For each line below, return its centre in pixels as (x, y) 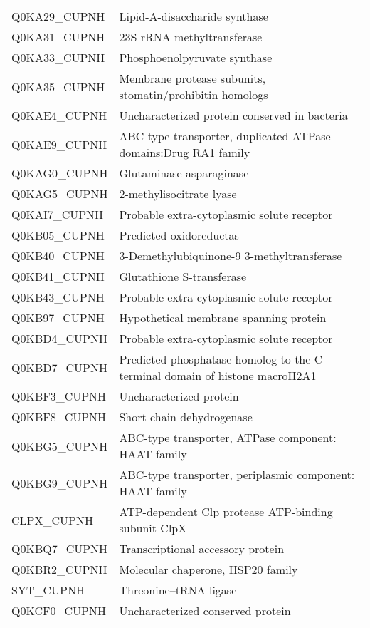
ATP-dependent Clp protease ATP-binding (226, 511)
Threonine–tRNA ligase (178, 590)
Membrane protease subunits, (192, 78)
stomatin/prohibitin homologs (194, 94)
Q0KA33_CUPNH (58, 57)
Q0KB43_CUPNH (58, 297)
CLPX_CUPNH (52, 520)
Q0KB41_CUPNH (58, 276)
